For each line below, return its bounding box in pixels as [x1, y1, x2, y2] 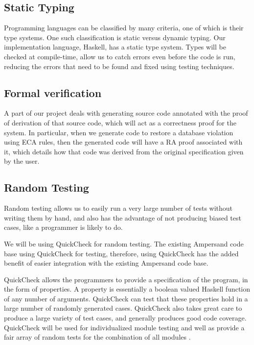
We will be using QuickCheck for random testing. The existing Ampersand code [4, 238, 244, 248]
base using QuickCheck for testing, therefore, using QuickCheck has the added [4, 248, 239, 258]
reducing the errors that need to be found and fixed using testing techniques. [4, 61, 234, 71]
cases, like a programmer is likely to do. [4, 222, 123, 232]
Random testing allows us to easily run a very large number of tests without [4, 203, 233, 213]
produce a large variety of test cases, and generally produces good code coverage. [4, 313, 247, 323]
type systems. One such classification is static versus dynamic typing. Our [4, 32, 226, 42]
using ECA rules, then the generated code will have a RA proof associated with [4, 137, 243, 147]
